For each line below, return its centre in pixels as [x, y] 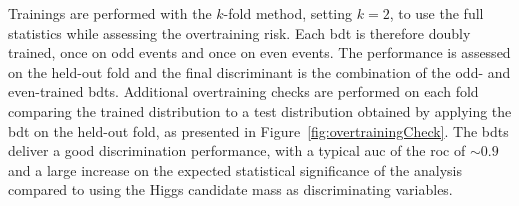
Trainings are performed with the [110, 13]
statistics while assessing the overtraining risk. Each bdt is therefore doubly [239, 32]
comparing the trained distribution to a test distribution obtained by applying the [260, 110]
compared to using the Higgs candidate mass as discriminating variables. [230, 189]
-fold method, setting [288, 13]
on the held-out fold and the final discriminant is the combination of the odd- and [259, 71]
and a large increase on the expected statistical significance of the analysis [235, 169]
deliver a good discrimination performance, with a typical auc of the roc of [237, 150]
